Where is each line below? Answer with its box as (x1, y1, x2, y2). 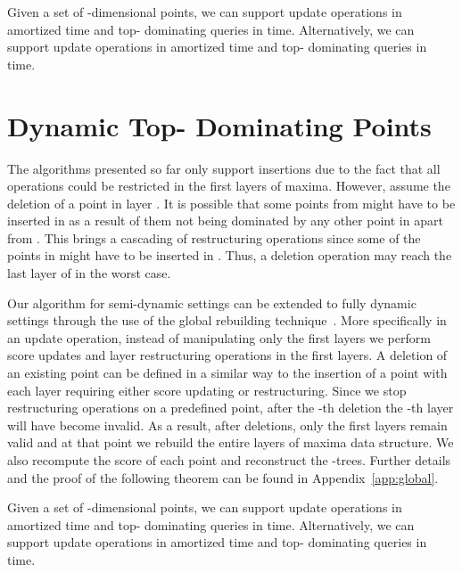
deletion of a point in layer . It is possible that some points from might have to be (7, 193, 456, 212)
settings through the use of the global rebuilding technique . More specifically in (7, 311, 447, 330)
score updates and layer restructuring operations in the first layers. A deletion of (7, 346, 448, 364)
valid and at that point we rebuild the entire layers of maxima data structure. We (7, 433, 454, 452)
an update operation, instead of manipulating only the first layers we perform (7, 328, 431, 347)
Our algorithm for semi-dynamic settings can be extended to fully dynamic (7, 293, 417, 312)
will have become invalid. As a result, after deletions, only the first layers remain (7, 415, 448, 434)
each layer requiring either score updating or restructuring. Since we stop (7, 380, 407, 399)
